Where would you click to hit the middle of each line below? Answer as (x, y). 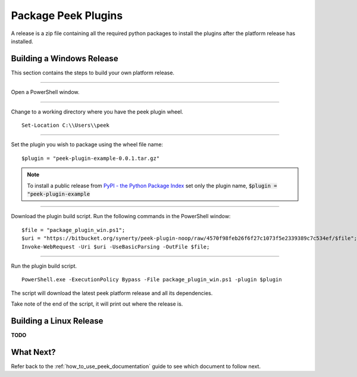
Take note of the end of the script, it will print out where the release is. (97, 304)
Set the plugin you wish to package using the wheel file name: (87, 144)
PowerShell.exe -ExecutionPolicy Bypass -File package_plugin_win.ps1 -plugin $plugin (152, 280)
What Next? (33, 352)
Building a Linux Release (57, 321)
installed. (22, 41)
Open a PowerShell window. (45, 92)
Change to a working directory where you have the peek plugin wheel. (97, 111)
